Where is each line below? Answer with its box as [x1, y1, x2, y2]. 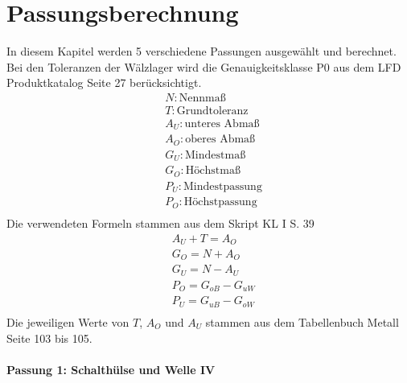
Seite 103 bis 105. [6, 329, 92, 346]
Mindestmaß [185, 149, 246, 161]
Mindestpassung [183, 180, 262, 192]
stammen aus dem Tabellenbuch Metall [205, 313, 399, 330]
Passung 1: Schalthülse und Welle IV [6, 360, 216, 377]
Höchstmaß [185, 165, 240, 177]
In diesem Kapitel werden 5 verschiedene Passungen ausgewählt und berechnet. [6, 43, 397, 60]
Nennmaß [179, 92, 226, 104]
